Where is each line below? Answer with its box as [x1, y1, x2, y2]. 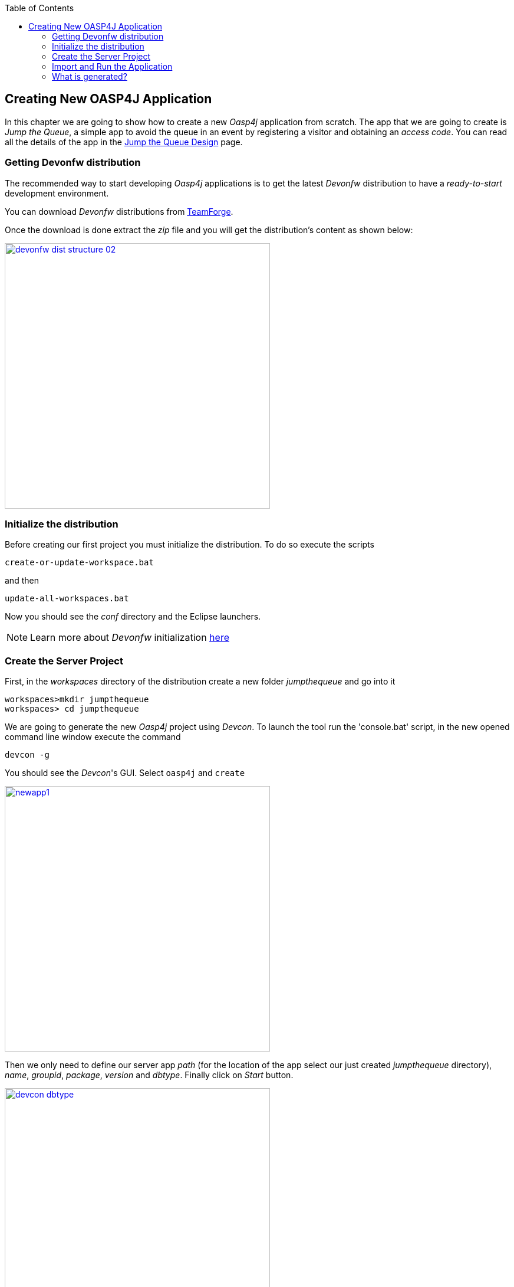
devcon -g [5, 750, 50, 760]
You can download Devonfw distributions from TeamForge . [5, 206, 233, 217]
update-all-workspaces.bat [5, 594, 129, 604]
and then [5, 575, 39, 586]
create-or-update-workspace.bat [5, 558, 154, 568]
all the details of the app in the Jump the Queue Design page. [5, 136, 243, 147]
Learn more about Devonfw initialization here [30, 631, 229, 644]
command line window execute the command [5, 732, 181, 742]
